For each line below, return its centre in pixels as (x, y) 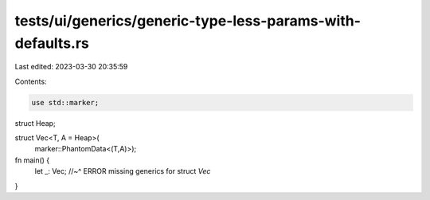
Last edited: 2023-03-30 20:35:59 (71, 67)
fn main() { (32, 160)
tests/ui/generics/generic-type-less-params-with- (188, 21)
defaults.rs (52, 43)
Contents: (31, 81)
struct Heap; (35, 123)
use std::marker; (65, 102)
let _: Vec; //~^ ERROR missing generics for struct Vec (123, 171)
